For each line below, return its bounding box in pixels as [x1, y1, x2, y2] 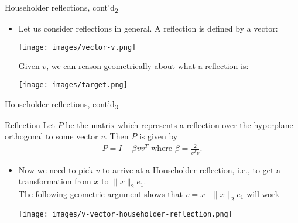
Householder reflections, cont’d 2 [5, 1, 118, 15]
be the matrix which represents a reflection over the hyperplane [66, 118, 293, 131]
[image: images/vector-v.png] [18, 43, 136, 52]
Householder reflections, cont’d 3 [5, 97, 118, 111]
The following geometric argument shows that [18, 188, 183, 200]
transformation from [18, 175, 91, 187]
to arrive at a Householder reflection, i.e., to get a [102, 163, 280, 176]
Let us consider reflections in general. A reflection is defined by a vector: [18, 22, 278, 35]
